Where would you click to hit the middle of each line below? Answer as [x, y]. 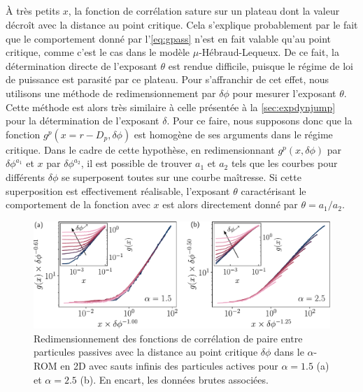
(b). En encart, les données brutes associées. [174, 379]
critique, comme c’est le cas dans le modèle [98, 52]
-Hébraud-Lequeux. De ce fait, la [269, 52]
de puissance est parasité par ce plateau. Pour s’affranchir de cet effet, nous [168, 79]
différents [26, 176]
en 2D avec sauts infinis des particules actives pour [169, 366]
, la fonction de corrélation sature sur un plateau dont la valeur [204, 11]
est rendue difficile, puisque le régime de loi [261, 65]
